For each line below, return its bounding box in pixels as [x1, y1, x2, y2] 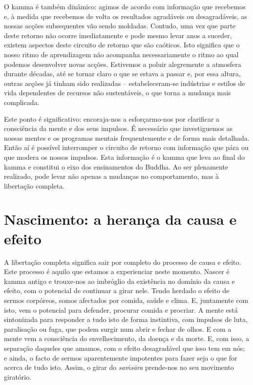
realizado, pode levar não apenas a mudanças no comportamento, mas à [4, 171, 219, 181]
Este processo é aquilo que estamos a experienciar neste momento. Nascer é [4, 266, 230, 277]
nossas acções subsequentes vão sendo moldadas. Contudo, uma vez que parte [4, 21, 236, 31]
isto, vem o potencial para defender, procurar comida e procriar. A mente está [4, 304, 238, 315]
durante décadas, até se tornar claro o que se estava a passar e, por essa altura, [4, 68, 241, 79]
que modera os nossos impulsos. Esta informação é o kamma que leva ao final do [4, 151, 245, 162]
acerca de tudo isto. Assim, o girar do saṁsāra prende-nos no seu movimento [4, 362, 234, 372]
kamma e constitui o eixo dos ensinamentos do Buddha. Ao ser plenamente [4, 161, 229, 171]
